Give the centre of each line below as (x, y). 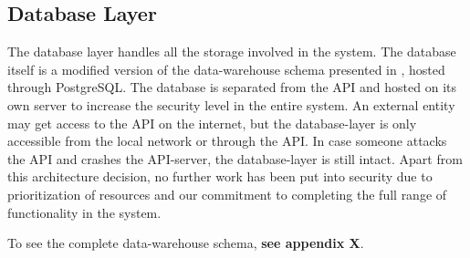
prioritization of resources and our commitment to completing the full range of (227, 194)
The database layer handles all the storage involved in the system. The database (232, 52)
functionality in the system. (84, 212)
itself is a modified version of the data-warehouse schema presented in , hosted (226, 69)
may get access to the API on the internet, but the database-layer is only (212, 123)
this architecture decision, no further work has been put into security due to (220, 176)
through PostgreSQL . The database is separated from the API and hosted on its (232, 87)
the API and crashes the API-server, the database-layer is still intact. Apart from (235, 158)
